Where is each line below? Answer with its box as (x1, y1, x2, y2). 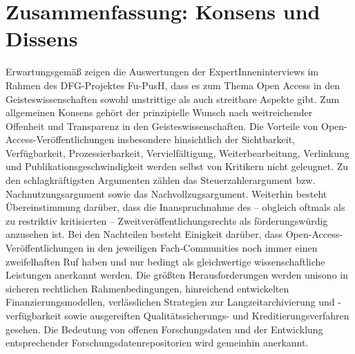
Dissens (6, 24, 78, 53)
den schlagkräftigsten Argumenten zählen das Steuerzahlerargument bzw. (6, 173, 316, 187)
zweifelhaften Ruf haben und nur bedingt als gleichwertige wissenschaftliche (6, 254, 325, 268)
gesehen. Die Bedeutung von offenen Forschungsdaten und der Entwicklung (6, 322, 323, 336)
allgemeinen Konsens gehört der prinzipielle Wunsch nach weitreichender (6, 105, 313, 120)
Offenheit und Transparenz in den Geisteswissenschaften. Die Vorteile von (6, 118, 318, 133)
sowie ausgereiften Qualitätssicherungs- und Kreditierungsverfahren (64, 308, 349, 322)
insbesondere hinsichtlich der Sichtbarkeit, (117, 132, 295, 147)
